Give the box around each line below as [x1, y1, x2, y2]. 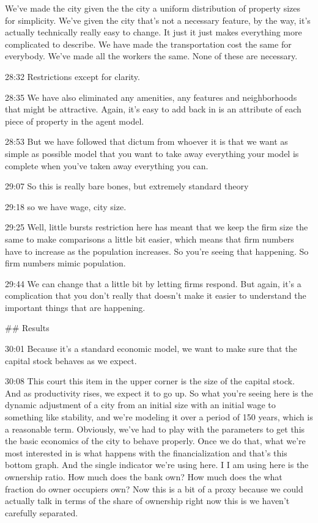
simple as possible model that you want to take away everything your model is [5, 147, 299, 159]
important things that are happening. [5, 301, 146, 313]
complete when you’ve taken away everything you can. [5, 159, 209, 172]
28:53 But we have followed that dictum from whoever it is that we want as [5, 135, 288, 148]
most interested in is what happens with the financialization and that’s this [5, 446, 287, 459]
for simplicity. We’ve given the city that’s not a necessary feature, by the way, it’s [5, 13, 311, 26]
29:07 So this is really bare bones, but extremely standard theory [5, 180, 249, 192]
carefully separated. [5, 506, 78, 519]
